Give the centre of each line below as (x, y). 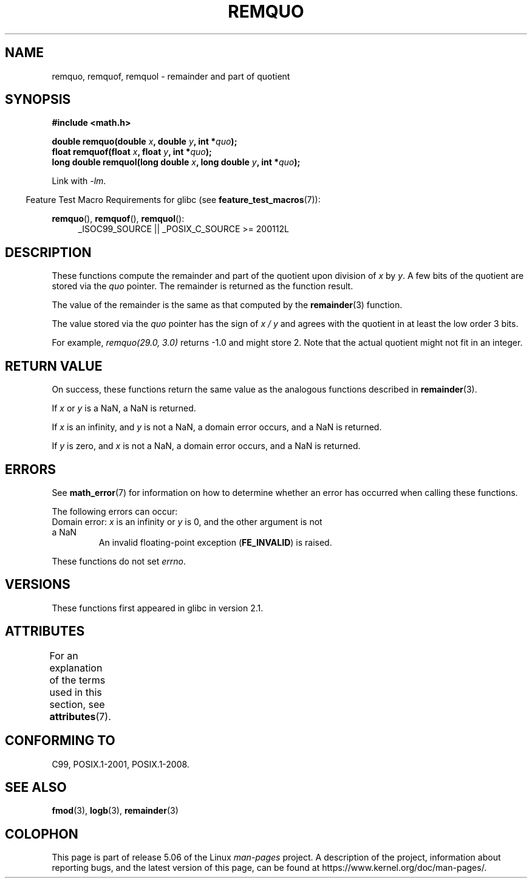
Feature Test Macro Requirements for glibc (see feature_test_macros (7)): (173, 200)
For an (64, 655)
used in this (76, 692)
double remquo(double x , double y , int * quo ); (145, 142)
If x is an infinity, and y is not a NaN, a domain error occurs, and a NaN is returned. (217, 427)
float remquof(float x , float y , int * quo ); (132, 152)
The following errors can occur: (115, 511)
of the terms (77, 680)
